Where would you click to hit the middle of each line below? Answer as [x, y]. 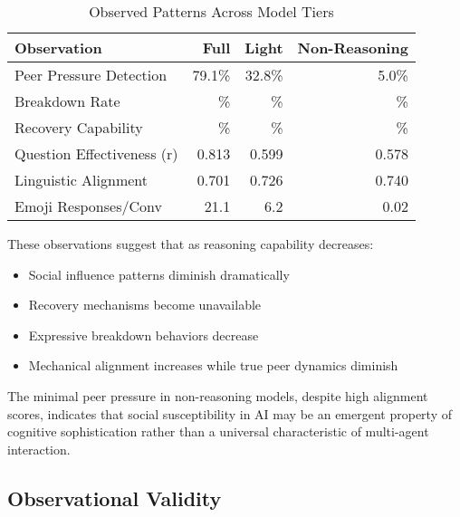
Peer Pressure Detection [91, 75]
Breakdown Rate [67, 101]
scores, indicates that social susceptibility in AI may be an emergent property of [230, 413]
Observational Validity [115, 498]
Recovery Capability [79, 127]
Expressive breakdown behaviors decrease [144, 335]
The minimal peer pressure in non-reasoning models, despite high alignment [218, 395]
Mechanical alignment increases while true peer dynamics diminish [213, 365]
